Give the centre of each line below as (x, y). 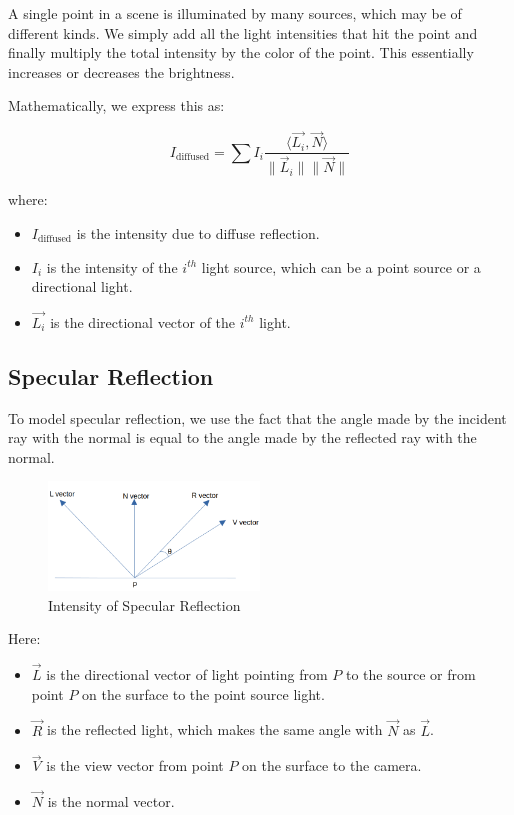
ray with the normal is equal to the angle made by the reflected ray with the (242, 437)
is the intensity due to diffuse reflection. (198, 232)
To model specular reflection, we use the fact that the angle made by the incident (257, 417)
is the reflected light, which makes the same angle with (215, 729)
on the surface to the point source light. (203, 693)
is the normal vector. (111, 801)
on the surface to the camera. (332, 765)
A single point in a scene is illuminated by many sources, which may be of (235, 13)
